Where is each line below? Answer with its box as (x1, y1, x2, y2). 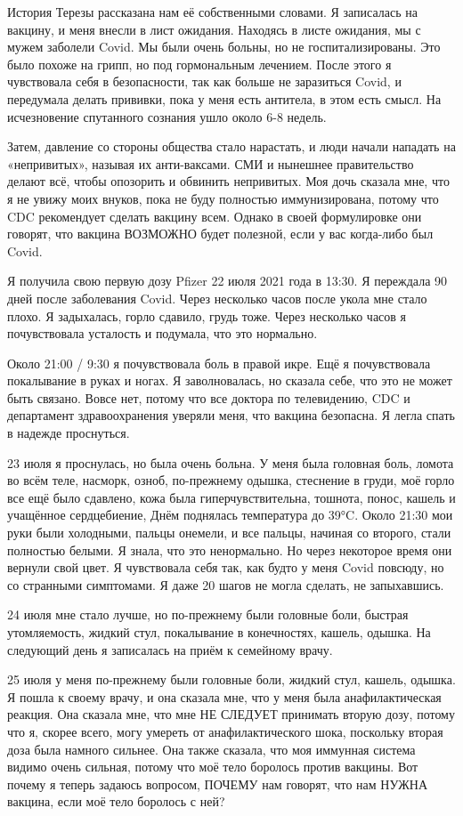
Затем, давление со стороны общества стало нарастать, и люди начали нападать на (7, 137, 456, 156)
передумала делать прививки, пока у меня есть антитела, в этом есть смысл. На (7, 89, 442, 108)
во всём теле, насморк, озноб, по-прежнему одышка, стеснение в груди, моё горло (7, 471, 455, 489)
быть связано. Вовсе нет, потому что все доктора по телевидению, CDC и (7, 388, 410, 407)
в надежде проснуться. (7, 424, 130, 442)
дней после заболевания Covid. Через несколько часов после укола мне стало (7, 288, 427, 307)
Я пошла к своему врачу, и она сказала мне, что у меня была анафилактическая (7, 687, 442, 706)
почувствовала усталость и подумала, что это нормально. (7, 324, 318, 343)
